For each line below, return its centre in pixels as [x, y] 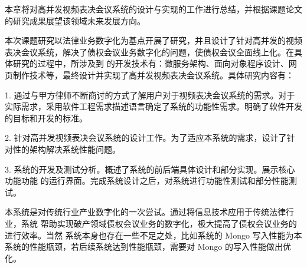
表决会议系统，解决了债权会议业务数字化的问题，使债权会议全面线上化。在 [149, 52]
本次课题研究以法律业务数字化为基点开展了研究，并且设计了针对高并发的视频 [153, 40]
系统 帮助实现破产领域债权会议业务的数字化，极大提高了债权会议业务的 [159, 223]
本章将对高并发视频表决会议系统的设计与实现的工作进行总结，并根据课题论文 [153, 9]
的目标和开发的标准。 [46, 118]
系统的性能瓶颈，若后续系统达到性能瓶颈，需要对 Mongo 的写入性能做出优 [148, 247]
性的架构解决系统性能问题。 [66, 149]
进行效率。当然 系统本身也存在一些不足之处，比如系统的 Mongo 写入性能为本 [153, 235]
